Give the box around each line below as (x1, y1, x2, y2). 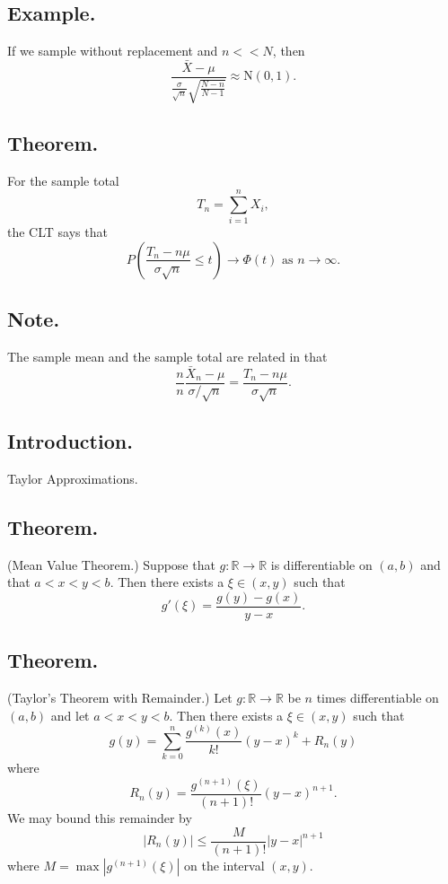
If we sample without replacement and (7, 41, 218, 60)
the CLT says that (7, 223, 108, 241)
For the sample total (7, 171, 119, 189)
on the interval (184, 855, 265, 874)
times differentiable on (316, 688, 439, 707)
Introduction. (7, 427, 133, 455)
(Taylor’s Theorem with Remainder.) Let (7, 688, 233, 707)
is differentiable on (270, 555, 373, 573)
